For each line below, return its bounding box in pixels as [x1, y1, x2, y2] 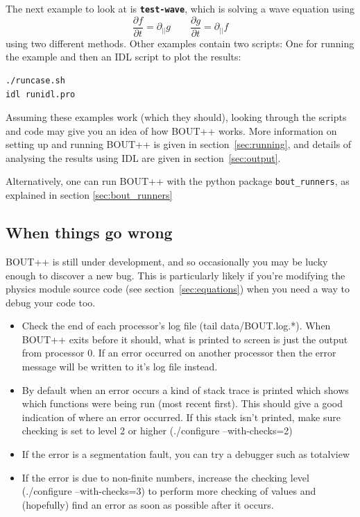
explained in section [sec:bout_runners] [6, 188, 173, 202]
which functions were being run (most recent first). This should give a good [22, 396, 343, 411]
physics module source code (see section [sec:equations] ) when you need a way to [6, 281, 350, 296]
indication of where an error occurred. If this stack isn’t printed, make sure [22, 409, 341, 424]
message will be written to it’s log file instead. [22, 359, 218, 374]
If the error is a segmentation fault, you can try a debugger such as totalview [22, 447, 350, 461]
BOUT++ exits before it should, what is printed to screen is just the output [22, 331, 348, 346]
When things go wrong [6, 222, 173, 243]
